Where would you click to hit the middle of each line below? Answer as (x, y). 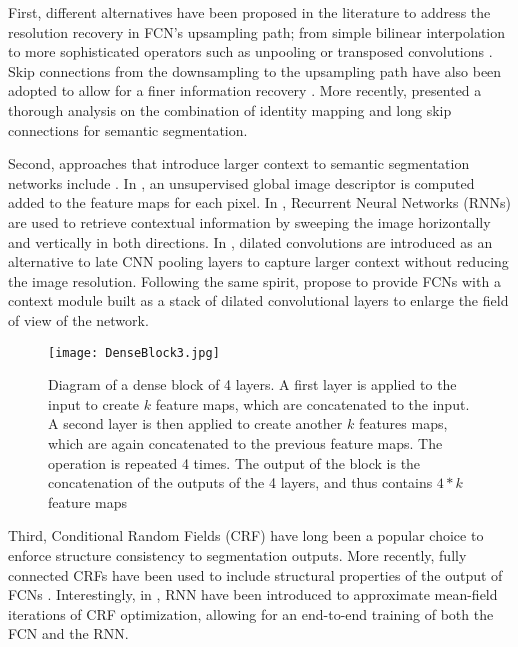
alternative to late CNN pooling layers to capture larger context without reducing (258, 261)
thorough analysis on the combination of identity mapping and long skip (230, 109)
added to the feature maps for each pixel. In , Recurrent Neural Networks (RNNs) (259, 202)
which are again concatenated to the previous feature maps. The (245, 442)
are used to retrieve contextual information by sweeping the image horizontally (249, 221)
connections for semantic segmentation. (128, 129)
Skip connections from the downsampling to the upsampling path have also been (255, 70)
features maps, (403, 423)
